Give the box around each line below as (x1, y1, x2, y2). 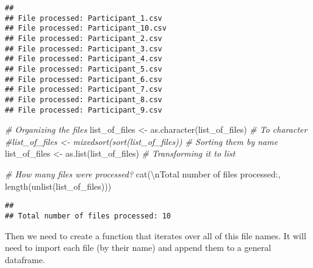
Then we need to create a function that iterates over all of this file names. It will (5, 229, 306, 242)
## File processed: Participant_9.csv (5, 105, 162, 114)
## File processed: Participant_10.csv (5, 24, 167, 33)
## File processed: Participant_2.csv (5, 34, 162, 43)
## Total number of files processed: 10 (5, 211, 171, 220)
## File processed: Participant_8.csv (5, 95, 162, 104)
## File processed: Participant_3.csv (5, 44, 162, 53)
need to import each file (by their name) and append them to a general (5, 241, 272, 254)
